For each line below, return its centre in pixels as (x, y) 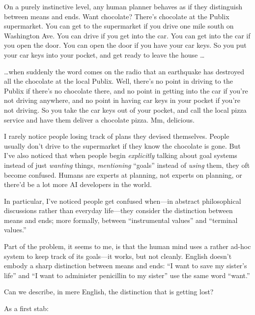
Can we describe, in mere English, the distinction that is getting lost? (109, 292)
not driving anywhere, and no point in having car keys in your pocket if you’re (122, 100)
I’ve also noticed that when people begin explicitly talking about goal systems (121, 155)
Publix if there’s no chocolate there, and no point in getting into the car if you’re (126, 90)
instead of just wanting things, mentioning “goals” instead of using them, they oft (127, 165)
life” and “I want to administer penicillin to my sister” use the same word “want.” (127, 275)
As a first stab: (26, 308)
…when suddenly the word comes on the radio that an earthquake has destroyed (124, 71)
